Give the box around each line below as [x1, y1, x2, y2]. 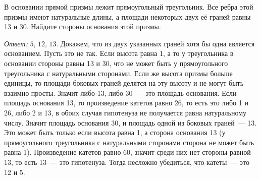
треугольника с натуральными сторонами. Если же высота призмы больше [4, 68, 233, 78]
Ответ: [4, 38, 28, 48]
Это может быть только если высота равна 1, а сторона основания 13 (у [4, 127, 226, 138]
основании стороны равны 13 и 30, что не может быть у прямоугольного [4, 57, 228, 68]
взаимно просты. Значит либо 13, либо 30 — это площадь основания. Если [4, 87, 237, 98]
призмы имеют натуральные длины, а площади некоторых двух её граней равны [4, 11, 251, 22]
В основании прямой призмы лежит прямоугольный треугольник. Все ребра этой [4, 2, 253, 12]
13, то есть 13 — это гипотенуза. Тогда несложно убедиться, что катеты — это [4, 156, 249, 167]
